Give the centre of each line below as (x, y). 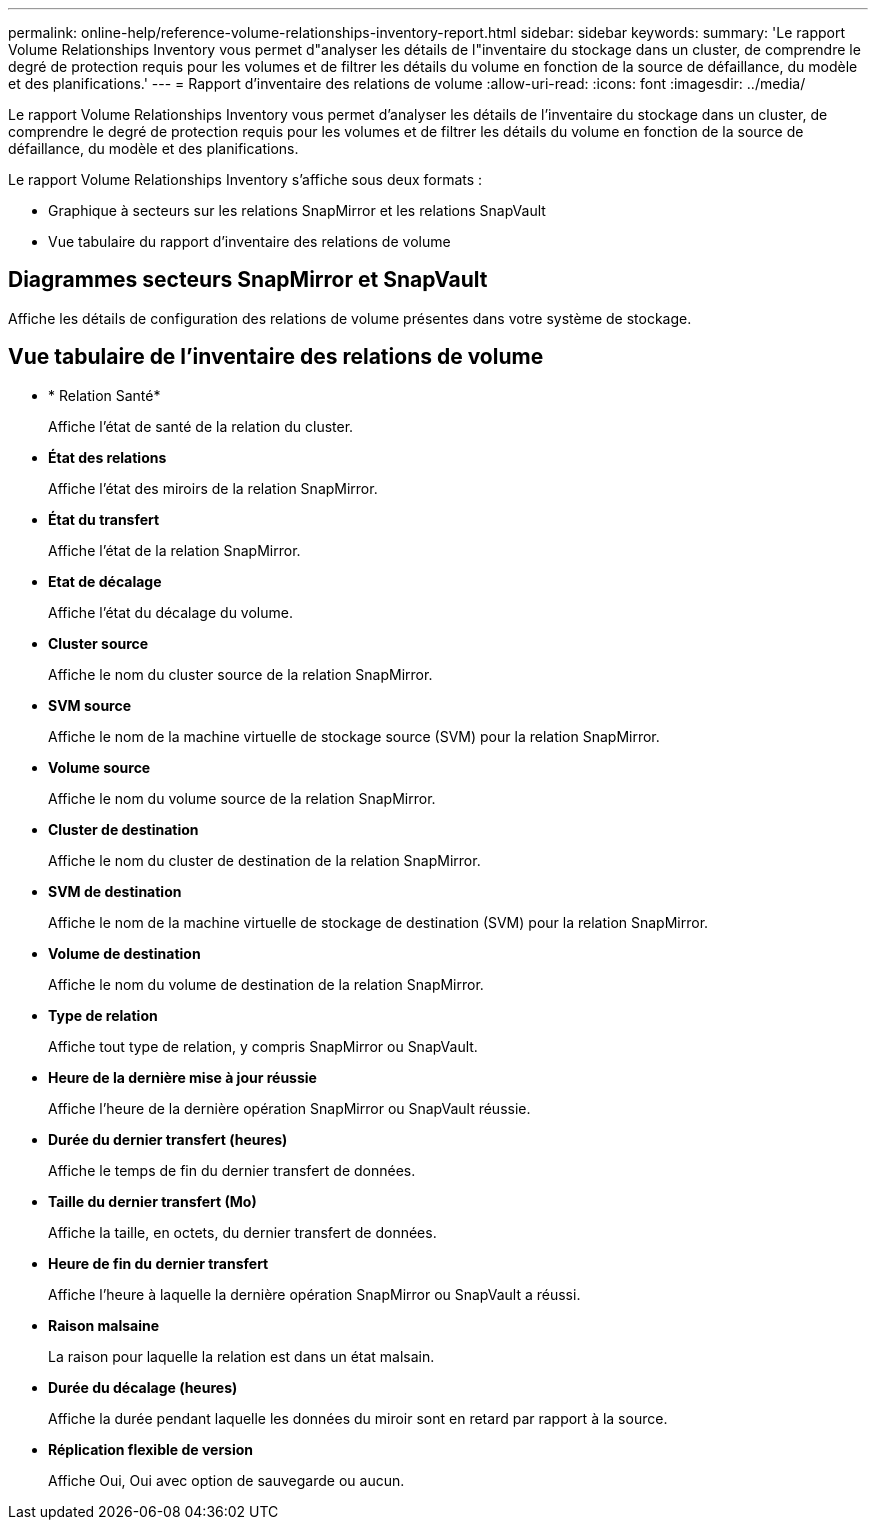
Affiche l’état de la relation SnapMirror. (174, 550)
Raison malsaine (104, 1325)
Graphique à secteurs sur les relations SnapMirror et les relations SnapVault (297, 210)
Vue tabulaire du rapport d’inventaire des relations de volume (249, 241)
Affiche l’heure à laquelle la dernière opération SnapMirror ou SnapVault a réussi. (314, 1294)
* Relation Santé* (104, 395)
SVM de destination (115, 891)
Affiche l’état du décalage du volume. (170, 612)
